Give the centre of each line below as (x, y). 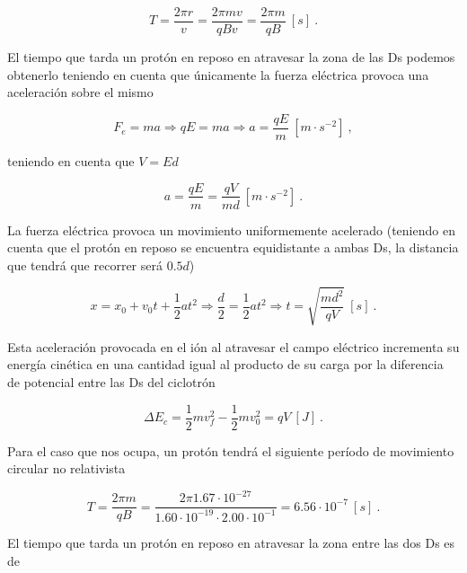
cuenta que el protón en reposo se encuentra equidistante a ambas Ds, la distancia (233, 247)
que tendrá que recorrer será (85, 264)
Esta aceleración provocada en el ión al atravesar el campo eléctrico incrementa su (233, 346)
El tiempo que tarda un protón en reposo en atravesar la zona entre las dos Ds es (231, 543)
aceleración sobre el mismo (80, 92)
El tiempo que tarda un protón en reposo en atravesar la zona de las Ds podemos (231, 57)
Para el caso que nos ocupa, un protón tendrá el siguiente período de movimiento (231, 450)
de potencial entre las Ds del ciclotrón (111, 382)
